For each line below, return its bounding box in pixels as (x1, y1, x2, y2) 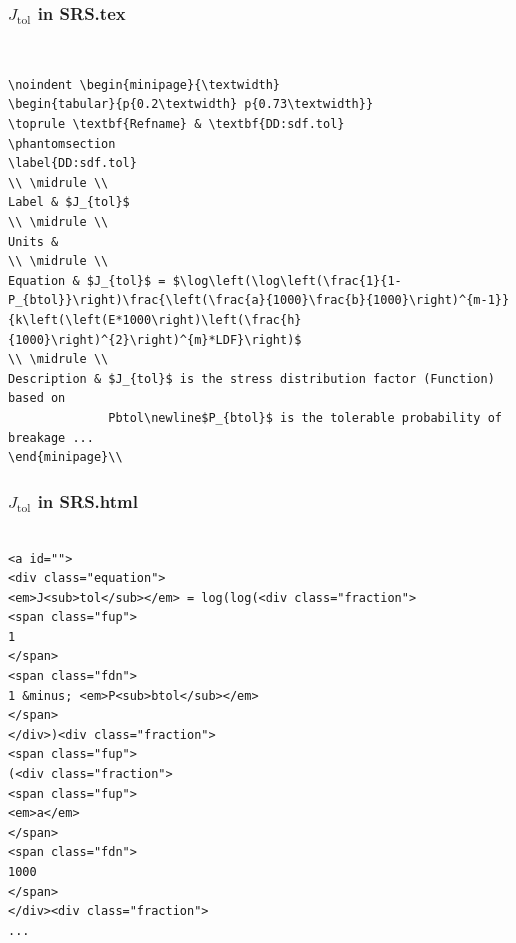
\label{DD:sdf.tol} (8, 156, 137, 171)
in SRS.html (37, 488, 138, 513)
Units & (8, 234, 59, 249)
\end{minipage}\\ (8, 450, 123, 465)
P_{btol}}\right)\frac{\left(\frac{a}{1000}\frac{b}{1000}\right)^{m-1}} (8, 293, 510, 308)
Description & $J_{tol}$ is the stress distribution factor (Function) (8, 371, 495, 386)
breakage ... (8, 430, 94, 445)
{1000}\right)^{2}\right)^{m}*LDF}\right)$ (8, 332, 302, 347)
